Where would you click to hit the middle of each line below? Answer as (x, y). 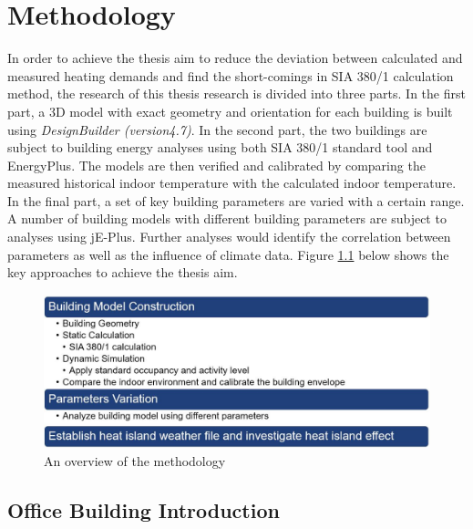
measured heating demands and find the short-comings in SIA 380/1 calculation (231, 75)
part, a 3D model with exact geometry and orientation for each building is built (230, 111)
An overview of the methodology (135, 460)
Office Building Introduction (144, 509)
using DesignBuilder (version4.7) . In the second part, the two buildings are (217, 129)
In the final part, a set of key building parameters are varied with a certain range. (236, 200)
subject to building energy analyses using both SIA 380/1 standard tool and (220, 147)
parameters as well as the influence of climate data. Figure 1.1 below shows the (228, 254)
